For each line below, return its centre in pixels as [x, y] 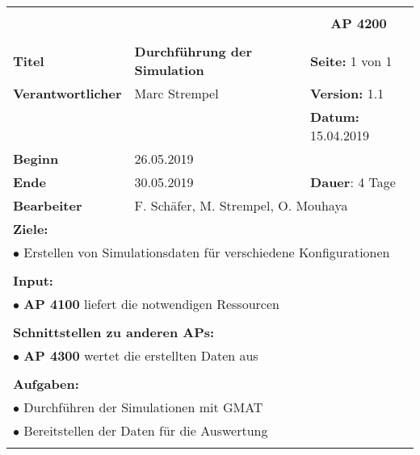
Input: [33, 280]
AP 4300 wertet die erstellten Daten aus [141, 355]
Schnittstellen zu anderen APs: [114, 332]
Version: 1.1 [347, 93]
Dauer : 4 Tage [353, 182]
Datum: [335, 117]
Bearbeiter [48, 205]
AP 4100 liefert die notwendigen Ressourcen [151, 304]
